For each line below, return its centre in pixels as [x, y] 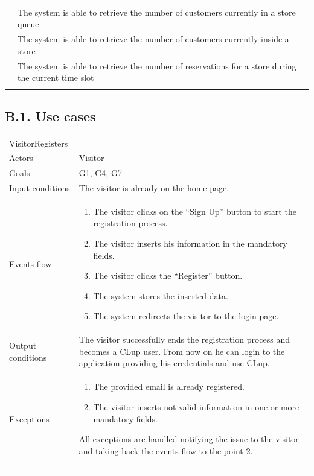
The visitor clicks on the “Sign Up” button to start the [195, 211]
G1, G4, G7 [100, 173]
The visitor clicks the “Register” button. [168, 275]
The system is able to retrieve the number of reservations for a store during [157, 65]
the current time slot [56, 78]
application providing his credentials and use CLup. [174, 363]
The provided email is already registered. [169, 386]
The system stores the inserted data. [161, 295]
